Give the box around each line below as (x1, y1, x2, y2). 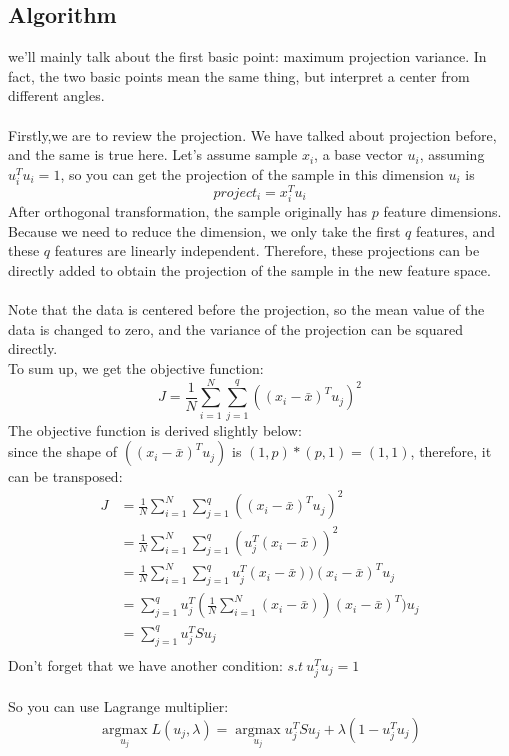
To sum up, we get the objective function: (8, 357, 264, 378)
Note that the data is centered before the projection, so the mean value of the (8, 299, 485, 320)
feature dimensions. (383, 201, 502, 222)
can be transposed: (8, 466, 123, 487)
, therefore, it (410, 441, 492, 462)
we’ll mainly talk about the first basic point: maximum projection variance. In (8, 46, 487, 67)
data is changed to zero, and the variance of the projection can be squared (8, 318, 463, 339)
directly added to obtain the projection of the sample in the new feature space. (8, 259, 491, 280)
